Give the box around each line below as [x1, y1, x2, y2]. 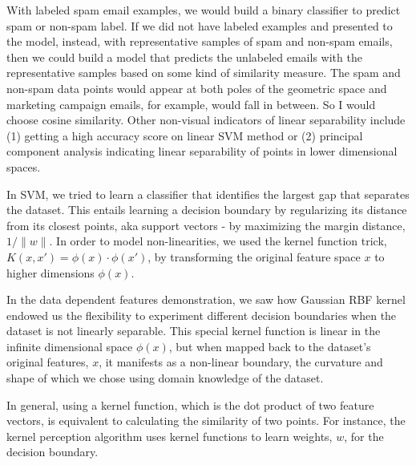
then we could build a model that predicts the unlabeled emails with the [6, 48, 362, 65]
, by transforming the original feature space [147, 248, 361, 265]
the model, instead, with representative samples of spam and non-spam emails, [6, 33, 393, 50]
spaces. [6, 158, 41, 175]
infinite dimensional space [6, 338, 133, 354]
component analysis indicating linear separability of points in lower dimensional [6, 143, 398, 160]
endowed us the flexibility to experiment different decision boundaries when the [6, 306, 397, 323]
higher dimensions [6, 264, 95, 281]
